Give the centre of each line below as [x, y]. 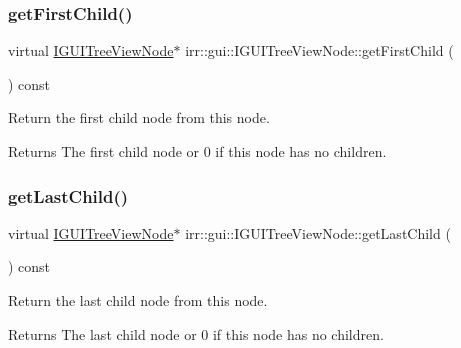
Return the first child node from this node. [139, 117]
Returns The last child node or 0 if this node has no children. [196, 333]
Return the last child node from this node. [138, 300]
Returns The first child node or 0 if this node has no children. [197, 151]
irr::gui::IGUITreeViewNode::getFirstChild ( [319, 50]
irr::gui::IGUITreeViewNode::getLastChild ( [318, 232]
